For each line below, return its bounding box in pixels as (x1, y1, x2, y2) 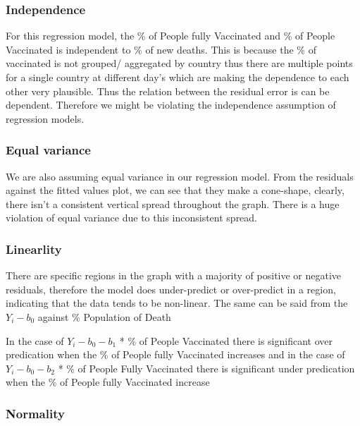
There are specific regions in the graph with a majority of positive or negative (6, 268, 342, 283)
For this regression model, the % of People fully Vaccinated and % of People (6, 28, 335, 43)
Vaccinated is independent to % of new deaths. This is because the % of (6, 42, 316, 56)
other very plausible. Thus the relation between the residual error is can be (6, 83, 330, 98)
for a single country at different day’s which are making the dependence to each (6, 70, 349, 84)
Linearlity (6, 240, 62, 257)
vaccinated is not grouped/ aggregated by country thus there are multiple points (6, 56, 353, 71)
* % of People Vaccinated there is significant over (119, 333, 333, 348)
